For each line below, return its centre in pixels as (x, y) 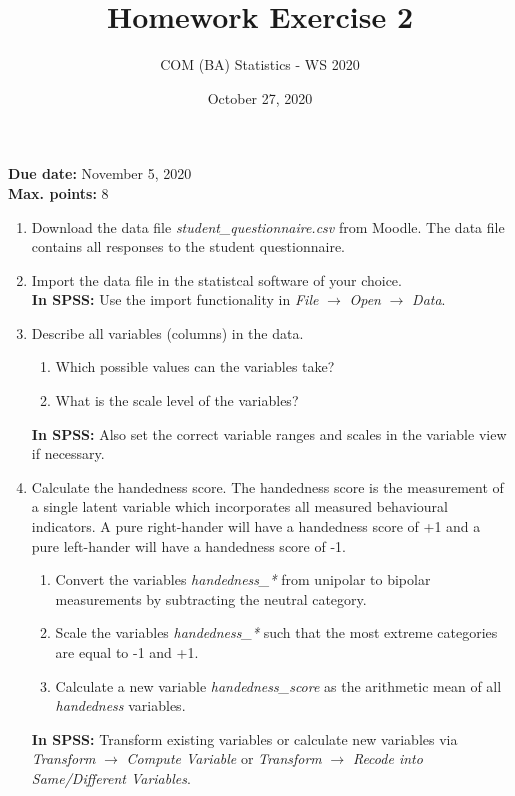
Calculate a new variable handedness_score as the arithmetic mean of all (278, 685)
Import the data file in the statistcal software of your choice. (216, 279)
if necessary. (68, 453)
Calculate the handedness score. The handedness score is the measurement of (267, 486)
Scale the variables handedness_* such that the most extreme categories (276, 632)
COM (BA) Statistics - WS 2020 (260, 64)
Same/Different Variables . (111, 777)
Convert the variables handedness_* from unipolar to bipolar (243, 579)
